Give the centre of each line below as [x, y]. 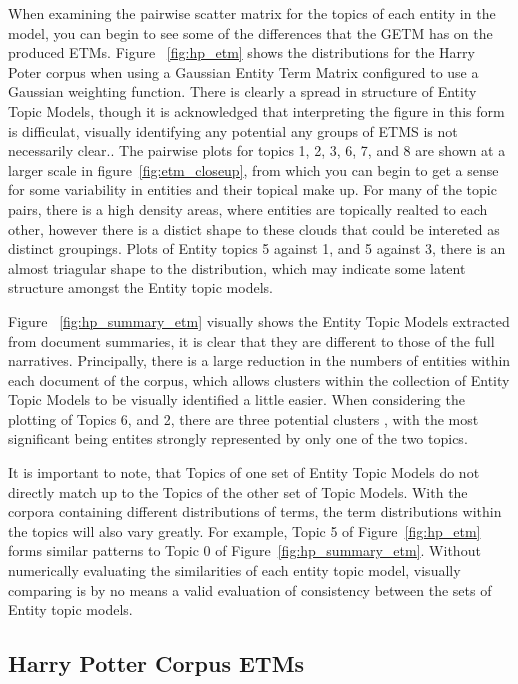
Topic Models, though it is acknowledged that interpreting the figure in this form [256, 110]
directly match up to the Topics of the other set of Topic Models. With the [238, 491]
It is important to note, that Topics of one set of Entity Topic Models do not [244, 472]
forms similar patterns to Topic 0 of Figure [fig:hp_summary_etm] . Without [244, 550]
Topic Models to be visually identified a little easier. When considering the [236, 399]
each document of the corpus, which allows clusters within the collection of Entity [259, 379]
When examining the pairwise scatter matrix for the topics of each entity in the [252, 13]
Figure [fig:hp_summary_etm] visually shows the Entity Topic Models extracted [259, 320]
